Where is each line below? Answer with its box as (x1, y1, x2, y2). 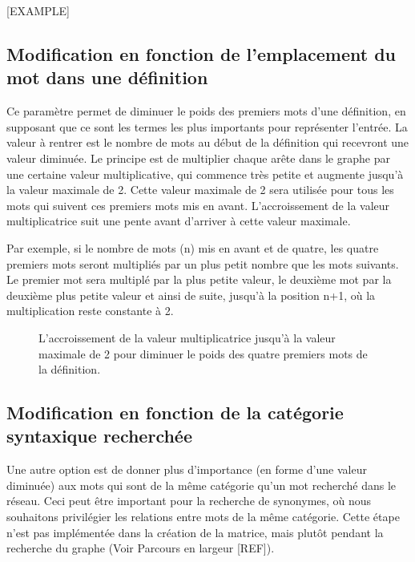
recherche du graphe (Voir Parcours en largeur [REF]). (6, 540, 275, 556)
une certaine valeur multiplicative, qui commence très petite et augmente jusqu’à (6, 165, 404, 182)
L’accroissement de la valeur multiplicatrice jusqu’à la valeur (38, 329, 336, 346)
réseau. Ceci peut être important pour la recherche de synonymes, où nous (6, 492, 372, 509)
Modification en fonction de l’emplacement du (6, 41, 397, 66)
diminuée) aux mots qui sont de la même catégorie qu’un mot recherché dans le (6, 476, 397, 493)
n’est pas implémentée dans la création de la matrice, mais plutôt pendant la (6, 524, 384, 540)
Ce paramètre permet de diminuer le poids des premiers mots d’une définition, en (6, 103, 406, 119)
